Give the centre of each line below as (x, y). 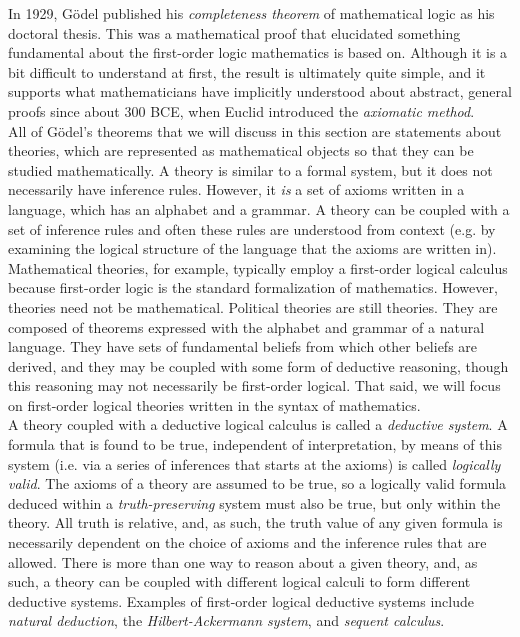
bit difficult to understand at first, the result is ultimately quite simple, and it (247, 71)
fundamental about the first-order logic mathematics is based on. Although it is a (258, 52)
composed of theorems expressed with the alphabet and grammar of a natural (246, 326)
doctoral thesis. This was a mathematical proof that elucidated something (234, 32)
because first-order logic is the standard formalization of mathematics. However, (253, 287)
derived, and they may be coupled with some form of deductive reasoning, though (258, 365)
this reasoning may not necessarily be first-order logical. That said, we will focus (254, 385)
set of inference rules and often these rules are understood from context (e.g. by (252, 228)
